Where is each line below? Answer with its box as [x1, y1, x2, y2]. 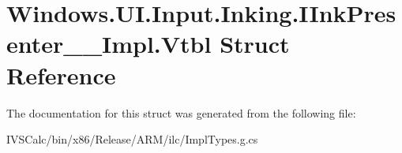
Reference [6, 58, 116, 91]
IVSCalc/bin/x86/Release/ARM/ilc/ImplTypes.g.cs [6, 131, 258, 147]
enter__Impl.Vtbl [6, 28, 212, 60]
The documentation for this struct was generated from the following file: [6, 104, 356, 121]
